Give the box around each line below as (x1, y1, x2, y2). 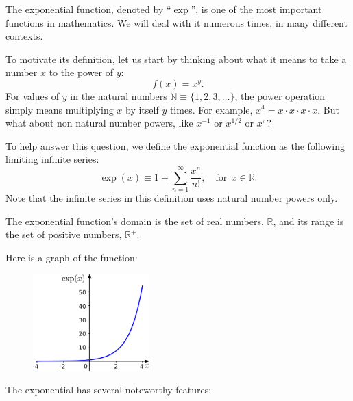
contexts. (5, 29, 43, 43)
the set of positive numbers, (5, 227, 122, 242)
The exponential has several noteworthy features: (5, 383, 212, 397)
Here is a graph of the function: (5, 250, 138, 264)
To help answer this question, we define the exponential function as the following (5, 138, 345, 153)
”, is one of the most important (191, 2, 322, 16)
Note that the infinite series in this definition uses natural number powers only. (5, 191, 338, 205)
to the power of (49, 65, 114, 79)
